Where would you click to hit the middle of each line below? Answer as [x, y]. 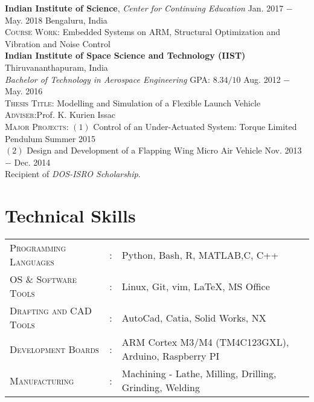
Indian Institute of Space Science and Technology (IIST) [125, 55]
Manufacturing [42, 380]
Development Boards [54, 349]
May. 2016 [24, 91]
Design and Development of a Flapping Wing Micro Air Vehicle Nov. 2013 [164, 150]
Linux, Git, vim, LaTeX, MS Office [196, 286]
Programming [38, 248]
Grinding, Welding [161, 387]
